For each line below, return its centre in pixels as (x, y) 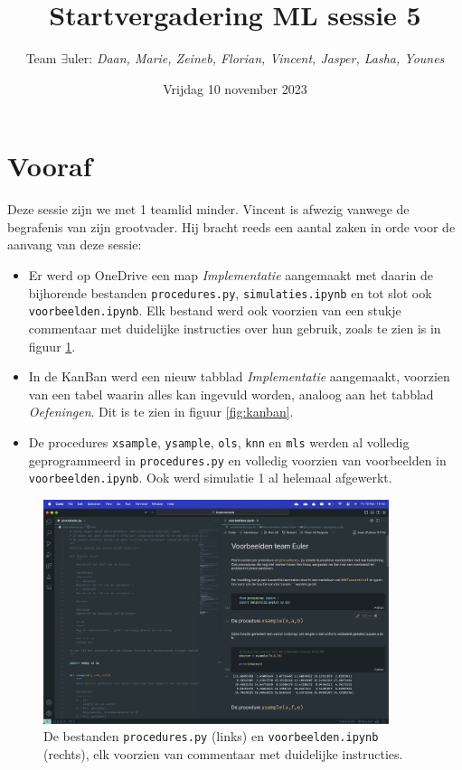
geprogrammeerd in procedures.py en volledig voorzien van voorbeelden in (237, 460)
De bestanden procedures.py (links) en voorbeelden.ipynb (211, 736)
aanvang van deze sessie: (75, 244)
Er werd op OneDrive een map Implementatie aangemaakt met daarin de (231, 275)
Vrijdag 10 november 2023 (235, 88)
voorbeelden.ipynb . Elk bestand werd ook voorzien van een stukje (215, 310)
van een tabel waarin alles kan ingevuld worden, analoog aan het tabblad (231, 394)
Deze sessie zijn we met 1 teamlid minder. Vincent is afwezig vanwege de (208, 209)
